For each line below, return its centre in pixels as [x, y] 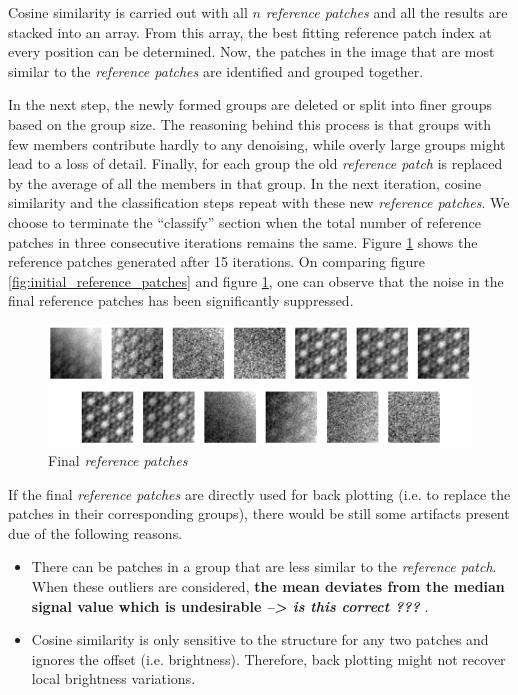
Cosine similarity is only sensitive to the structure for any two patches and [260, 639]
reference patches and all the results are [386, 12]
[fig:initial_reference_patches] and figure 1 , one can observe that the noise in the [256, 280]
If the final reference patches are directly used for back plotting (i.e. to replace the [259, 493]
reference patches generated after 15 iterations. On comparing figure [216, 261]
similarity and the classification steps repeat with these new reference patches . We [259, 202]
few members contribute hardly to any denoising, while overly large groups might [257, 143]
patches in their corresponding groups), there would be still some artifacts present [259, 513]
